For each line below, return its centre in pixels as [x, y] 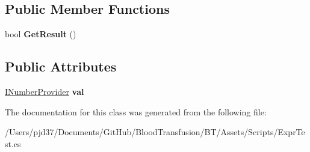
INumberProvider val [45, 91]
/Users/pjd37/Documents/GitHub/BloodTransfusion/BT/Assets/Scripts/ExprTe [155, 132]
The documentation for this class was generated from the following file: [136, 111]
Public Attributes [61, 66]
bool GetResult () [41, 34]
